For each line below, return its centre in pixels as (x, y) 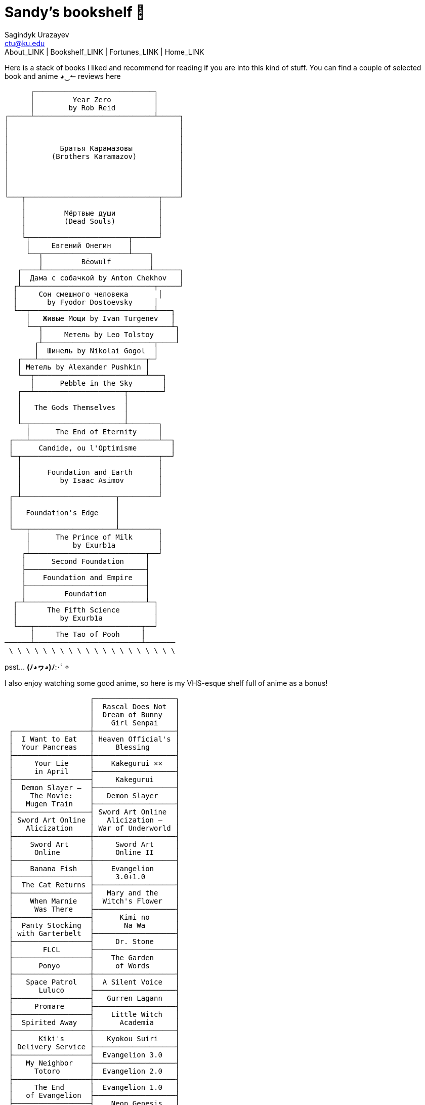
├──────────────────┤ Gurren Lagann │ (94, 998)
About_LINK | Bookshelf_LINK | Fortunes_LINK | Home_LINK (104, 52)
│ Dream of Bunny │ (135, 714)
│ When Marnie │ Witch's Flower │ (94, 901)
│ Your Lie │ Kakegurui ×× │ (94, 763)
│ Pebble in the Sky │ (98, 383)
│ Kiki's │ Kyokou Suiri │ (94, 1038)
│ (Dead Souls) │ (92, 221)
